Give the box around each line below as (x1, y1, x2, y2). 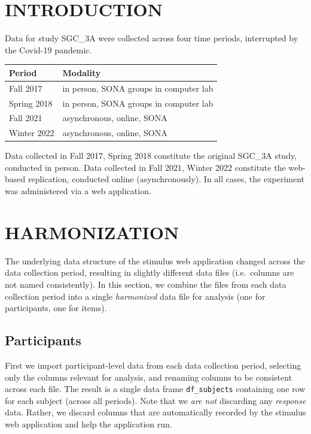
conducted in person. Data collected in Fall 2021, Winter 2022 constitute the (5, 161, 286, 173)
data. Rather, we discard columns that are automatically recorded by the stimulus (5, 406, 306, 418)
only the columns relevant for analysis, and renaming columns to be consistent (5, 370, 292, 383)
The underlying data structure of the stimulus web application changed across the (5, 254, 305, 267)
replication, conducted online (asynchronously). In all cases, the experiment (28, 173, 305, 185)
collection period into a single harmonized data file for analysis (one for (5, 290, 266, 302)
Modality (62, 66, 101, 79)
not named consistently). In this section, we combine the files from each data (5, 278, 286, 290)
